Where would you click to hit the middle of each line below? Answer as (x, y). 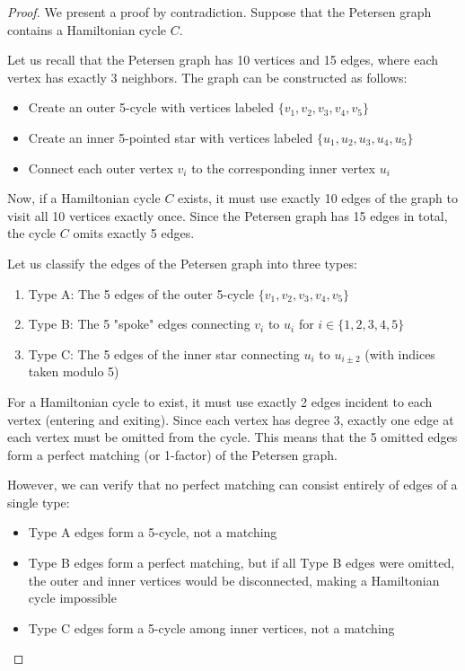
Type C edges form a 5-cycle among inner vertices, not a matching (211, 627)
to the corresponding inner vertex (283, 168)
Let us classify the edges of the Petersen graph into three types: (182, 263)
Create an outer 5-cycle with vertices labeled (151, 107)
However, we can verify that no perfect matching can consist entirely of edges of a (232, 485)
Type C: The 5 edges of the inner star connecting (164, 353)
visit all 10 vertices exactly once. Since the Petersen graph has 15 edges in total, (228, 215)
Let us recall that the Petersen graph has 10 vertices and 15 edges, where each (223, 60)
